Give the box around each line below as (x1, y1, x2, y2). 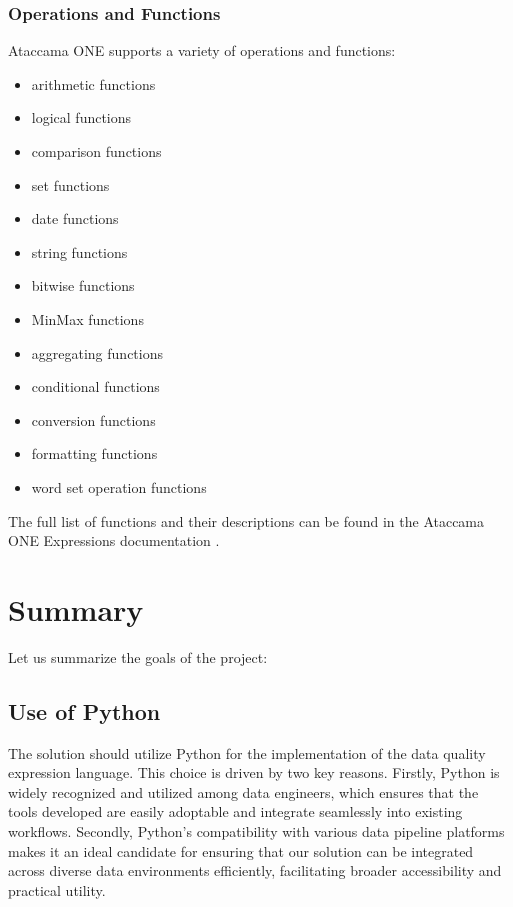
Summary (8, 588, 144, 629)
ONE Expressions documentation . (8, 530, 220, 551)
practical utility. (8, 879, 106, 900)
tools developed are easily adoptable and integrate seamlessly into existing (8, 801, 463, 822)
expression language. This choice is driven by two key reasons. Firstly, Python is (8, 762, 500, 783)
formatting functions (31, 443, 158, 464)
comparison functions (31, 141, 162, 161)
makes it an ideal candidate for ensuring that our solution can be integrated (8, 840, 474, 861)
